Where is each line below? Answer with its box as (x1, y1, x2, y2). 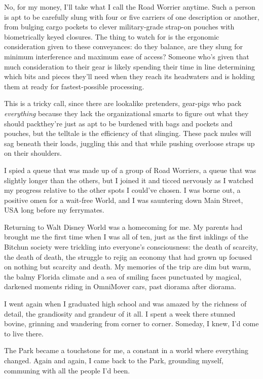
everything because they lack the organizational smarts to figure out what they (4, 108, 249, 118)
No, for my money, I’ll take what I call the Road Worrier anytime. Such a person (4, 2, 255, 12)
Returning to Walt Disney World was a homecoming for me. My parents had (4, 221, 243, 232)
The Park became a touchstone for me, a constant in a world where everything (4, 345, 248, 356)
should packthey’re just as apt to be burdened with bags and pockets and (4, 118, 233, 128)
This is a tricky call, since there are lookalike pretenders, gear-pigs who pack (4, 98, 242, 109)
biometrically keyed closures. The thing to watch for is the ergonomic (4, 31, 219, 42)
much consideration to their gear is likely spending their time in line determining (4, 61, 255, 72)
